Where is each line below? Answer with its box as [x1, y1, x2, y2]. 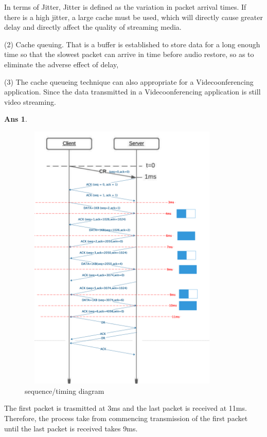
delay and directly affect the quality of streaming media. [4, 22, 182, 32]
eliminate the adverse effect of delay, [4, 59, 119, 69]
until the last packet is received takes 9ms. [4, 423, 138, 433]
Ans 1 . [4, 113, 27, 124]
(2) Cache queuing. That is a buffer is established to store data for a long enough [4, 39, 260, 49]
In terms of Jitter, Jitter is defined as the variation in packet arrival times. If [4, 2, 246, 12]
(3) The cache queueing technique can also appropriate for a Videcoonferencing [4, 76, 254, 87]
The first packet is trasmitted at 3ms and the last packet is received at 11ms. [4, 403, 247, 413]
